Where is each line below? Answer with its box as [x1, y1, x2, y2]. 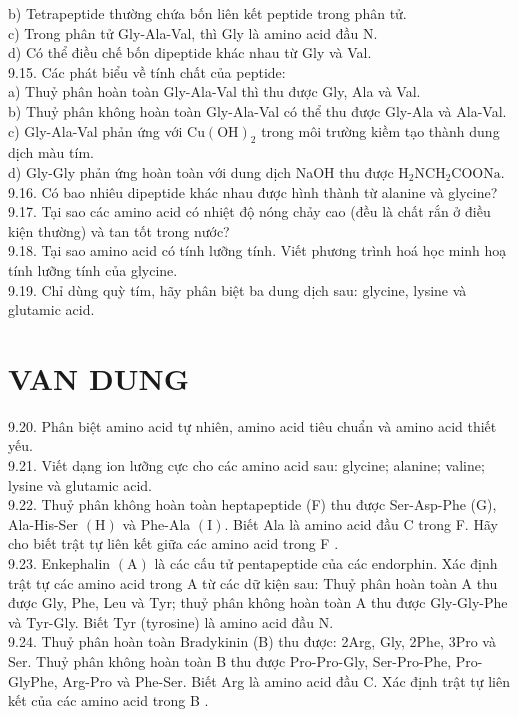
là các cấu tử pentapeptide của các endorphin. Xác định [154, 552, 498, 573]
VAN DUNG [8, 357, 189, 398]
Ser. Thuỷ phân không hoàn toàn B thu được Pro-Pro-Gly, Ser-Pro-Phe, [8, 650, 452, 671]
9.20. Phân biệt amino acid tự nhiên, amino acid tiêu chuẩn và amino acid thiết [8, 415, 497, 436]
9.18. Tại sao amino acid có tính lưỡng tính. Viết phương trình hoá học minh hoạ [8, 240, 507, 261]
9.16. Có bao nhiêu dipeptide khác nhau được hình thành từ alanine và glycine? [8, 181, 498, 202]
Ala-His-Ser [8, 513, 79, 534]
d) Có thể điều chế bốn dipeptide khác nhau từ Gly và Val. [8, 42, 372, 63]
